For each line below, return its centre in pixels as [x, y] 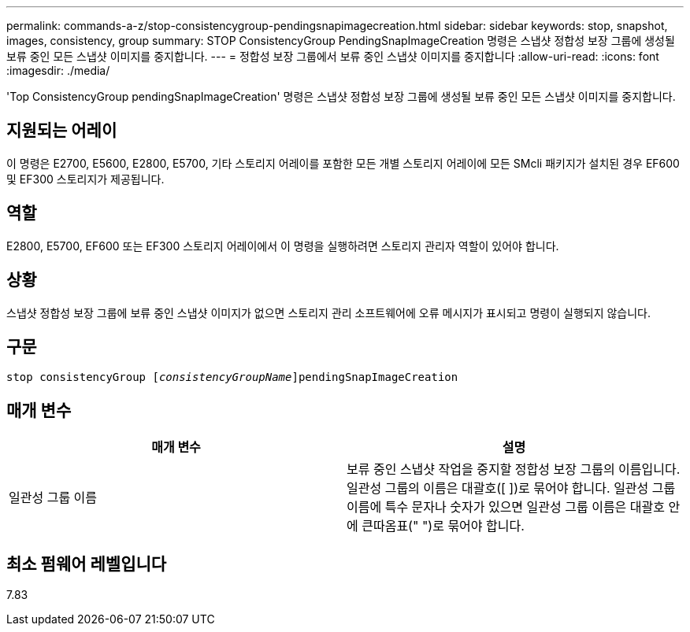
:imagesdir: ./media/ [58, 70]
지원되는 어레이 [62, 131]
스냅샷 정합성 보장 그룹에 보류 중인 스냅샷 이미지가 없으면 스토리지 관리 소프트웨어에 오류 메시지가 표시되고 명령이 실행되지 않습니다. [329, 312]
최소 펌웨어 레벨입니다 [87, 564]
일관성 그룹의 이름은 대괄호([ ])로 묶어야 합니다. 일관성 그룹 [511, 488]
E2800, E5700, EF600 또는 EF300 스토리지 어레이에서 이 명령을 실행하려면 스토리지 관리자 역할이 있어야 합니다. [283, 246]
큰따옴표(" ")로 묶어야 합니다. [443, 526]
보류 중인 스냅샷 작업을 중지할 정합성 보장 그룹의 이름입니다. [514, 469]
